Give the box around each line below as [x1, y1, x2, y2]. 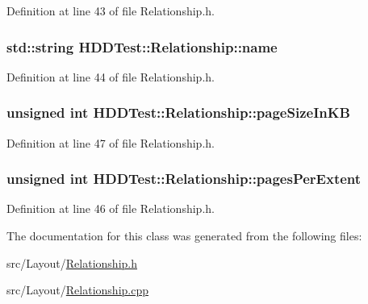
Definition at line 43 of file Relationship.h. [6, 2, 215, 19]
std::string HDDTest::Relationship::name [6, 36, 278, 56]
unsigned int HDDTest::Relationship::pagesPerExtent [6, 169, 362, 189]
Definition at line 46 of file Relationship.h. [6, 200, 215, 217]
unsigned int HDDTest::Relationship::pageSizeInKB [6, 102, 350, 123]
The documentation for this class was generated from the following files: [6, 227, 362, 244]
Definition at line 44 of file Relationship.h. [6, 68, 215, 85]
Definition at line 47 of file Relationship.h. [6, 134, 215, 151]
